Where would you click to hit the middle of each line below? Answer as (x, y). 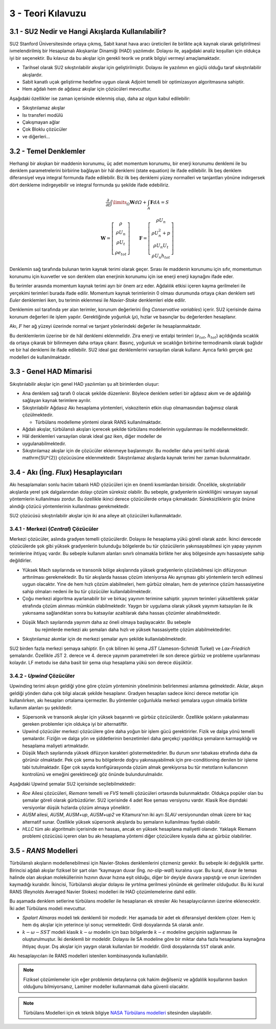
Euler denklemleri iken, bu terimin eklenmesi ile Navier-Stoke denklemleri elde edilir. (98, 300)
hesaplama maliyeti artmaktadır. (56, 746)
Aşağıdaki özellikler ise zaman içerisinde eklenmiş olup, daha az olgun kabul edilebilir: (100, 98)
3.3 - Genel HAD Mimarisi (51, 372)
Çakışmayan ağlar (41, 122)
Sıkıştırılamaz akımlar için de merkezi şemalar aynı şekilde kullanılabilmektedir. (105, 639)
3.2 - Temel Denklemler (48, 151)
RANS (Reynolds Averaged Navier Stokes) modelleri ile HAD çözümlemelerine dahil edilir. (103, 892)
